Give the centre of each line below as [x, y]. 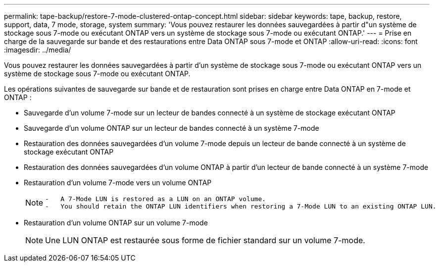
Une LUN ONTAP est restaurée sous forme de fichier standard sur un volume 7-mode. [205, 240]
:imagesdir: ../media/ [38, 50]
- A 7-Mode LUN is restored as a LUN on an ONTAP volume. [156, 199]
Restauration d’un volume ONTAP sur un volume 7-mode [116, 223]
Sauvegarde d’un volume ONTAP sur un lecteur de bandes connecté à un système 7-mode [171, 128]
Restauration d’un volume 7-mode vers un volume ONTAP [118, 183]
